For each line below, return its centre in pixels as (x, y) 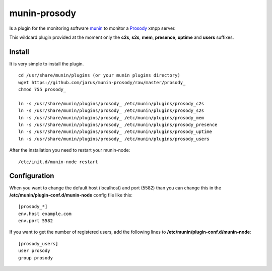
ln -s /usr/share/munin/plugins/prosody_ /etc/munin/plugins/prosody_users (114, 139)
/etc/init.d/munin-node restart (58, 162)
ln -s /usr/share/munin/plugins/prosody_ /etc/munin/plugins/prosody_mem (111, 118)
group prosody (36, 258)
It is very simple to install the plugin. (47, 63)
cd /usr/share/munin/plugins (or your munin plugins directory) (99, 75)
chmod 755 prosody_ (42, 90)
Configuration (32, 176)
